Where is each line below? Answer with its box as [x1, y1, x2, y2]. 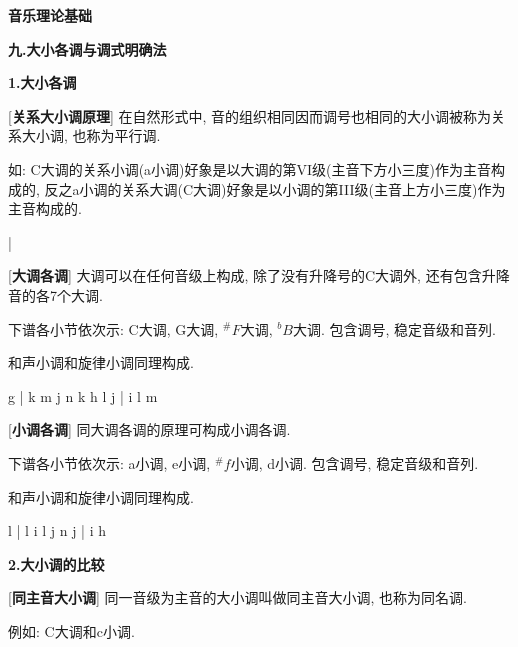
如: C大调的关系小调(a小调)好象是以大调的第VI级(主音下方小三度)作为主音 [8, 158, 491, 179]
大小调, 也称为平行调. [21, 125, 161, 146]
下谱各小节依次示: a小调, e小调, [8, 452, 211, 473]
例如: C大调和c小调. [8, 620, 135, 641]
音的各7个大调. [8, 284, 103, 305]
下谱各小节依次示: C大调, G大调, [8, 318, 219, 339]
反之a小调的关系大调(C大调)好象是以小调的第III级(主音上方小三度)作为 [44, 178, 506, 199]
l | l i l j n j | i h [8, 520, 106, 541]
